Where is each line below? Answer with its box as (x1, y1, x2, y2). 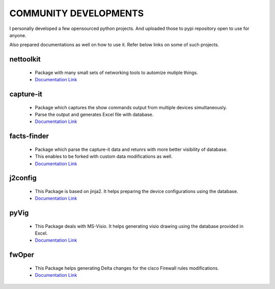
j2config (9, 174, 37, 182)
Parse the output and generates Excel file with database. (35, 111, 154, 117)
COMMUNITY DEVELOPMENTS (9, 8, 144, 19)
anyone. (9, 32, 26, 38)
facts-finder (9, 132, 49, 141)
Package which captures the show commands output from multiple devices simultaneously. (35, 104, 227, 110)
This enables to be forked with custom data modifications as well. (35, 153, 173, 159)
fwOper (9, 250, 35, 259)
